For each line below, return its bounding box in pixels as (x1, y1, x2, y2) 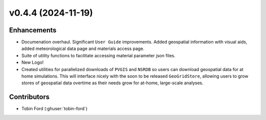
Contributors (9, 93, 50, 101)
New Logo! (21, 59, 44, 66)
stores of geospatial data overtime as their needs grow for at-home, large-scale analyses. (21, 80, 204, 86)
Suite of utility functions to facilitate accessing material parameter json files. (21, 52, 176, 58)
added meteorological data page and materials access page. (21, 46, 145, 51)
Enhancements (9, 26, 57, 34)
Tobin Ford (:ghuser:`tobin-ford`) (21, 106, 88, 112)
